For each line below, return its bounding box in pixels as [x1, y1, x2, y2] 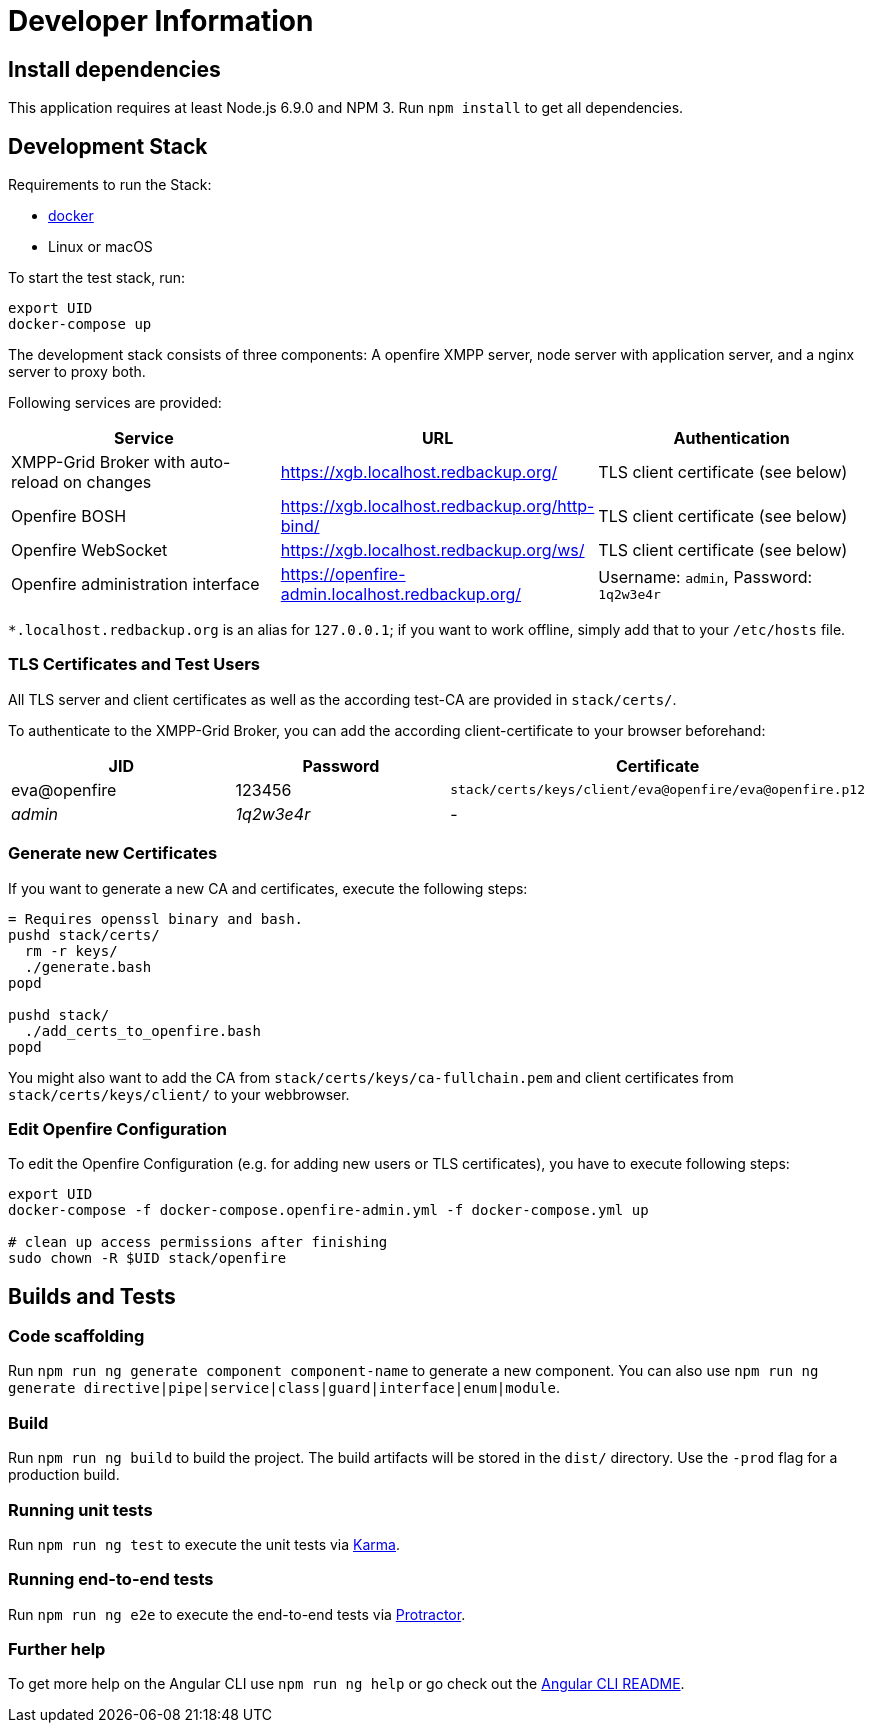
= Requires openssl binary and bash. [8, 910, 304, 927]
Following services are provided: [8, 394, 222, 412]
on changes [62, 472, 152, 493]
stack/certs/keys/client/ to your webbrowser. [8, 1085, 350, 1103]
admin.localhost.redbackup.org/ [280, 584, 522, 605]
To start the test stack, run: [8, 269, 186, 287]
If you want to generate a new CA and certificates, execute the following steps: [8, 879, 528, 897]
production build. [8, 1466, 120, 1484]
